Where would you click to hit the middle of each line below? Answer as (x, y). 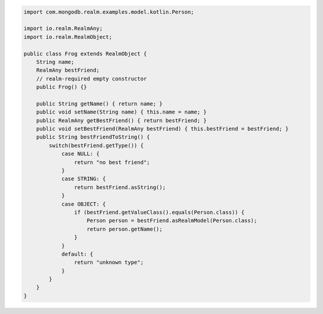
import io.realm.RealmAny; (63, 29)
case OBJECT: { (83, 204)
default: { (77, 254)
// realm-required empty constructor (92, 78)
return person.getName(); (125, 229)
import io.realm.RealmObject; (68, 37)
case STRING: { (83, 179)
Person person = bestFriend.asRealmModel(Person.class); (172, 221)
